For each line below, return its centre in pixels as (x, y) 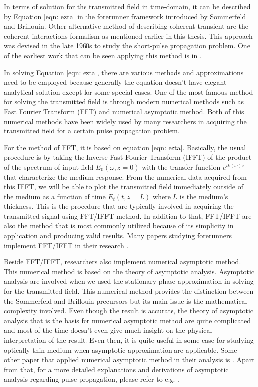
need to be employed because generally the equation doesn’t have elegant (115, 82)
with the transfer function (181, 167)
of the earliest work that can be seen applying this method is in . (103, 55)
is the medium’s (204, 196)
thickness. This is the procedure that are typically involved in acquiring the (119, 206)
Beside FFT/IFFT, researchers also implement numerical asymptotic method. (123, 262)
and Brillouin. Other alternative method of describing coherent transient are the (126, 26)
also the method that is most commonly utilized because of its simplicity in (119, 225)
